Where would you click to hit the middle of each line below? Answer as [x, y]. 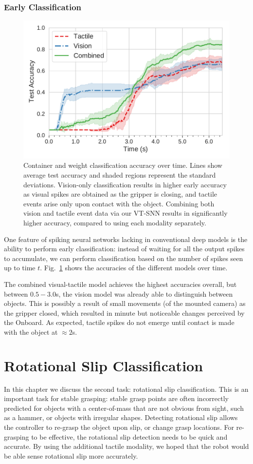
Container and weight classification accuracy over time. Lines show [123, 165]
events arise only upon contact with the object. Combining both [119, 203]
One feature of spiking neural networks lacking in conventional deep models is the [126, 239]
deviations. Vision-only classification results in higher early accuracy [125, 184]
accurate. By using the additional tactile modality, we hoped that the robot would [126, 446]
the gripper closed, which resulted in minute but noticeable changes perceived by [124, 313]
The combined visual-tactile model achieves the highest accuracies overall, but [120, 284]
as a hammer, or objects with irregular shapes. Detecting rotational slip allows [121, 417]
